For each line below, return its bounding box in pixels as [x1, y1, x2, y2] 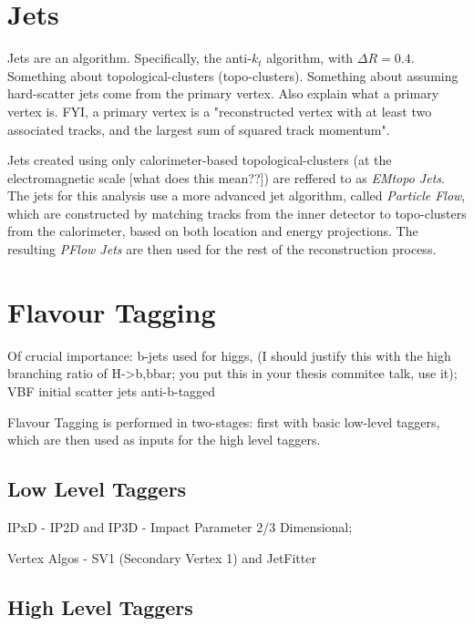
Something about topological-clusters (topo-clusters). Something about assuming [7, 66, 459, 85]
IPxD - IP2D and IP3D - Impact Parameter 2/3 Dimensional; [7, 517, 353, 536]
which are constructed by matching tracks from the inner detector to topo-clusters [7, 203, 467, 222]
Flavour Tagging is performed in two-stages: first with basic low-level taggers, [7, 412, 440, 431]
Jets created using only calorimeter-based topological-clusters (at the [7, 150, 392, 169]
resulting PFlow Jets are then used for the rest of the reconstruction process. [7, 240, 437, 259]
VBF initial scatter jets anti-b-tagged [7, 381, 216, 400]
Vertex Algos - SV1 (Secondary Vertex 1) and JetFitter [7, 548, 316, 567]
